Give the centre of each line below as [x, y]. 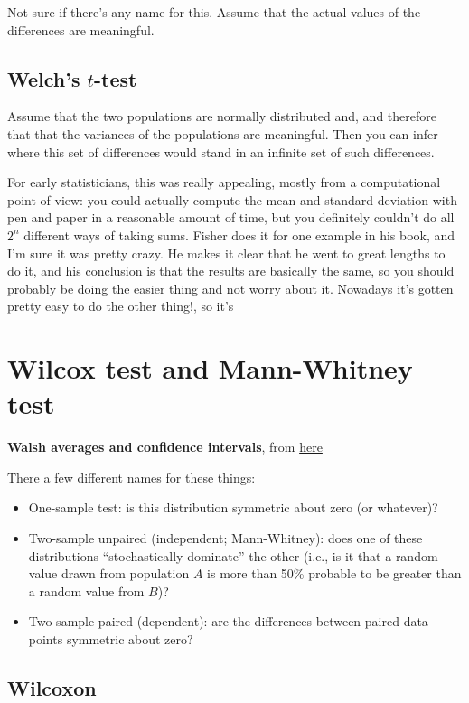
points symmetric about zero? [111, 638]
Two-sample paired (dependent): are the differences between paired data [228, 621]
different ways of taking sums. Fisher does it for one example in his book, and [239, 234]
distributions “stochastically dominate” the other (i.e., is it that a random [233, 555]
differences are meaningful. [81, 29]
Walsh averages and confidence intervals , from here [165, 447]
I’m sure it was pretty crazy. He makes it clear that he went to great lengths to [226, 253]
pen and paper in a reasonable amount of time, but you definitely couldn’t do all [231, 217]
